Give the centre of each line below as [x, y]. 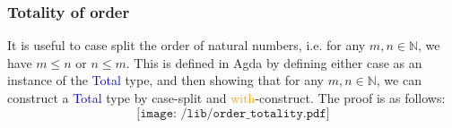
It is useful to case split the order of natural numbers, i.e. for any [187, 45]
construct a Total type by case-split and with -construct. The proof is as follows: [226, 98]
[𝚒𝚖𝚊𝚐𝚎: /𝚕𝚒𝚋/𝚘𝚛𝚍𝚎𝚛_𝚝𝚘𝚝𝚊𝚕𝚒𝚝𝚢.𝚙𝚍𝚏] [233, 113]
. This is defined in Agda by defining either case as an [274, 62]
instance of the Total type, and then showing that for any [165, 80]
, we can [399, 80]
